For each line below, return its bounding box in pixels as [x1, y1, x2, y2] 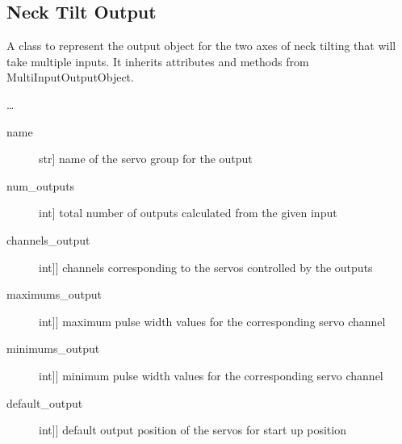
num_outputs [6, 177, 75, 194]
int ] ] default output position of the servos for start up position [39, 421, 346, 438]
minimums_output [6, 340, 100, 357]
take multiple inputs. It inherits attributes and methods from [6, 52, 309, 69]
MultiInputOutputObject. [6, 69, 134, 86]
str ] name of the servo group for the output [39, 150, 253, 167]
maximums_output [6, 286, 102, 303]
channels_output [6, 231, 90, 248]
